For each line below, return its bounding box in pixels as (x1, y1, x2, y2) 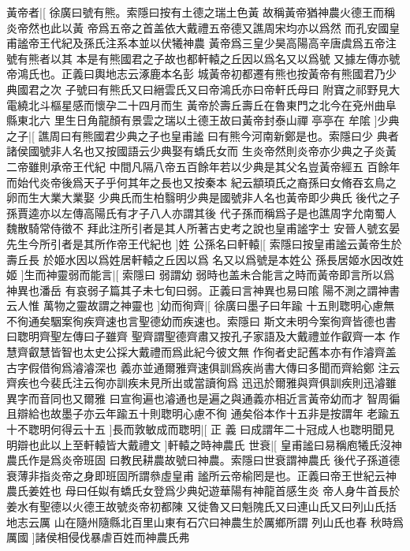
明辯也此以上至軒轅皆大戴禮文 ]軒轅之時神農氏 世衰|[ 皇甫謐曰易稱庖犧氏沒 (6, 436, 391, 452)
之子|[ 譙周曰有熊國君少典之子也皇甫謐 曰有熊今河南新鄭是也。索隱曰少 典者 (6, 127, 399, 143)
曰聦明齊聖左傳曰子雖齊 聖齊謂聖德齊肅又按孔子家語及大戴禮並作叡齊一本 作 (6, 328, 401, 344)
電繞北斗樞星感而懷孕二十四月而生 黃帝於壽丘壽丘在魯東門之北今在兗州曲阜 (6, 96, 397, 113)
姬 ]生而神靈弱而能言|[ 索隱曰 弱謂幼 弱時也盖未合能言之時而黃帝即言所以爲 (6, 266, 395, 283)
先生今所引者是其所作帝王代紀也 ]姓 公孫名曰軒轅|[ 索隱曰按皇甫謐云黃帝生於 (6, 235, 402, 251)
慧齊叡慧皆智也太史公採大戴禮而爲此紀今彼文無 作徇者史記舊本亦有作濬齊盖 (6, 344, 397, 360)
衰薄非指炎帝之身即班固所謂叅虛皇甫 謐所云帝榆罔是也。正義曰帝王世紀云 (6, 467, 386, 483)
